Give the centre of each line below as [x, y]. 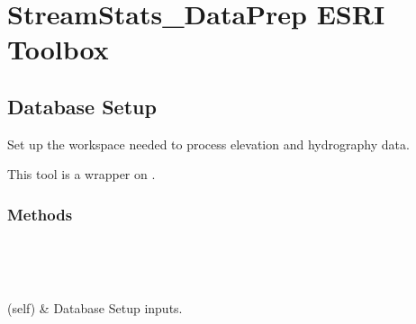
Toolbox [58, 49]
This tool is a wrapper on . [81, 174]
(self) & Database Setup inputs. [95, 308]
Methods [40, 214]
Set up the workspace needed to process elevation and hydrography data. [208, 144]
